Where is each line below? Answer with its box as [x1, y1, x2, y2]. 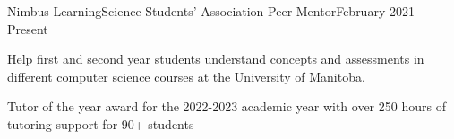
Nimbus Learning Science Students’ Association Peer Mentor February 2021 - [7, 2, 424, 20]
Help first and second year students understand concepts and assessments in [7, 49, 424, 68]
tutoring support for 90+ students [7, 114, 194, 133]
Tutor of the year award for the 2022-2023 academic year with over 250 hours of [7, 97, 446, 116]
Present [7, 19, 48, 38]
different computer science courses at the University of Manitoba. [7, 66, 365, 85]
